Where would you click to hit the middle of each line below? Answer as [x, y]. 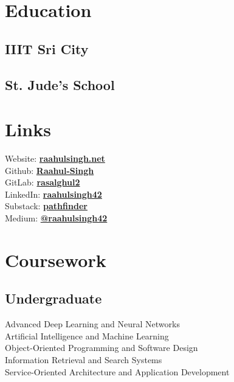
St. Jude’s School [60, 84]
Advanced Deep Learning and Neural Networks [92, 324]
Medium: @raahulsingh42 [56, 218]
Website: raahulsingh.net [55, 158]
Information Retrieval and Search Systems [84, 359]
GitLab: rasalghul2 [43, 182]
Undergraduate [53, 298]
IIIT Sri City [47, 48]
